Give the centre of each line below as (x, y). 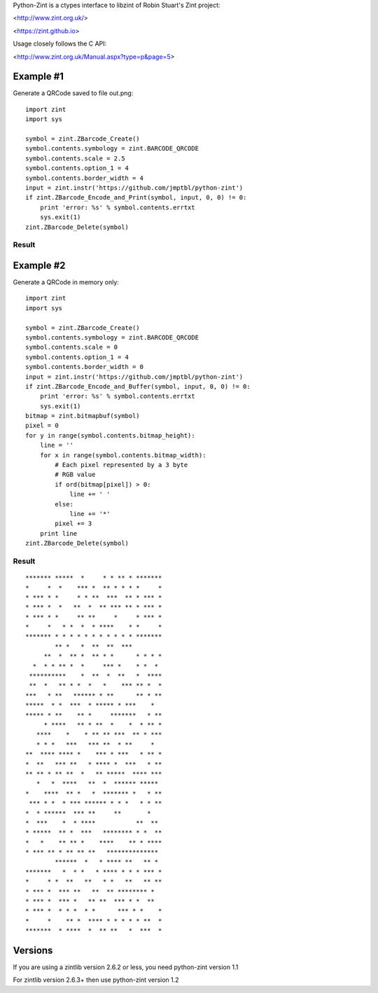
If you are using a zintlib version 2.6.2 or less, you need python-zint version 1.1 (126, 967)
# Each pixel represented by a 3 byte (121, 465)
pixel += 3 (73, 524)
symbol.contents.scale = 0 (72, 347)
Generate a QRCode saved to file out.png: (73, 93)
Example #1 (38, 77)
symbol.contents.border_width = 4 (84, 178)
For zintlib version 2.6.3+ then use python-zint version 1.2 (96, 980)
